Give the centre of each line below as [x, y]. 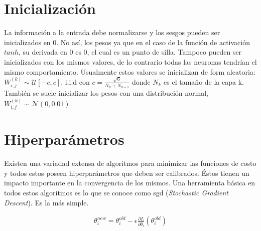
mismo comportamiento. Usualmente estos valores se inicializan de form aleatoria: [130, 71]
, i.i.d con [75, 81]
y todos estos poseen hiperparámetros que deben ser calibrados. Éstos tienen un [127, 173]
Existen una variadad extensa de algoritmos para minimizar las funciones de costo [130, 163]
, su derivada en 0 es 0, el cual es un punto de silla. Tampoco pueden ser [130, 52]
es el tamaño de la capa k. [204, 81]
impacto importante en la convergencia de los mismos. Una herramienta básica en [130, 183]
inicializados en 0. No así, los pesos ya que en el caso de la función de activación [127, 42]
